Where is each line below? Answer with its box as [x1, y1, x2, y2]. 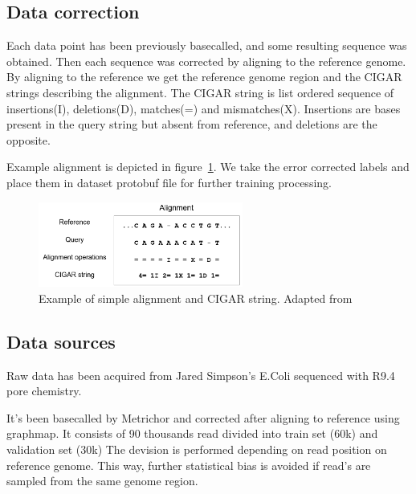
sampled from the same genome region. [6, 472, 198, 489]
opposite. [6, 131, 51, 148]
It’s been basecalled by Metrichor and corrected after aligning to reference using [6, 409, 400, 426]
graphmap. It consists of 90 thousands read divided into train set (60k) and [6, 425, 378, 442]
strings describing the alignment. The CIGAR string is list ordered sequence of [6, 84, 394, 100]
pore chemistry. [6, 382, 82, 399]
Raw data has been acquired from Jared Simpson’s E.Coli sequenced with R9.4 [6, 366, 395, 383]
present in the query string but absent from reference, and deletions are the [6, 116, 377, 133]
